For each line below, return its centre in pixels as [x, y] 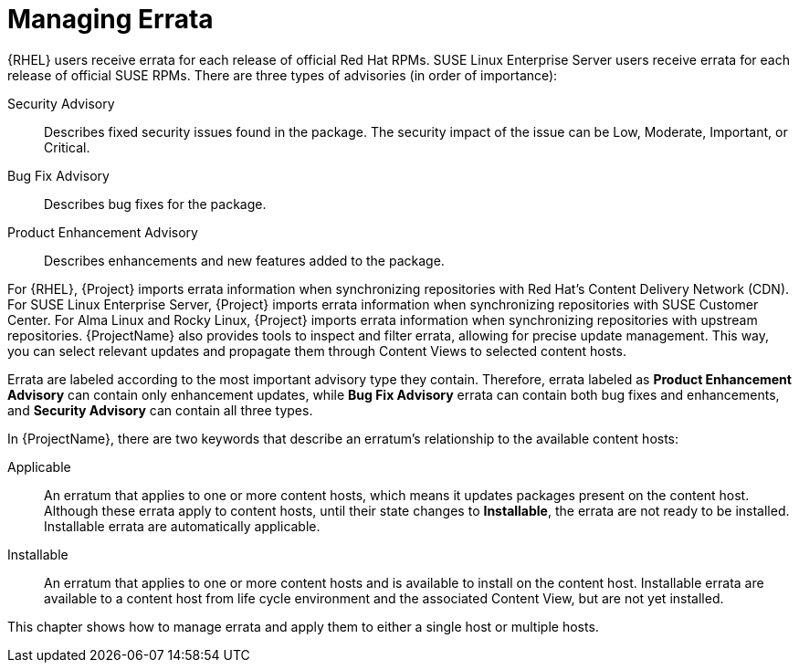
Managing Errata [110, 19]
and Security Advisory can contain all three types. [160, 410]
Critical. [67, 147]
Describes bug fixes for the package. [155, 204]
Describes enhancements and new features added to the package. [244, 260]
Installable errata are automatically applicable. [182, 526]
